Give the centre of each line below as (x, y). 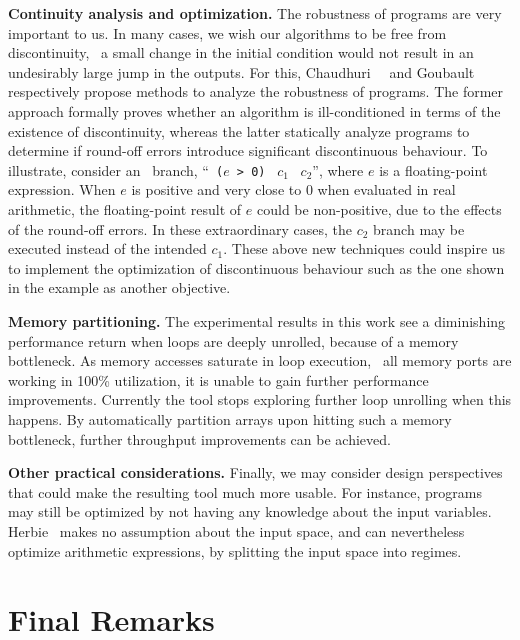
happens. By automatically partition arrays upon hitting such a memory (230, 418)
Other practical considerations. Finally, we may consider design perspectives (255, 472)
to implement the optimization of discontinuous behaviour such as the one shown (256, 267)
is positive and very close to (216, 189)
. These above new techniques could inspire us (364, 248)
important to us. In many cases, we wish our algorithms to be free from (227, 32)
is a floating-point (433, 169)
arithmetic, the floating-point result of (125, 209)
